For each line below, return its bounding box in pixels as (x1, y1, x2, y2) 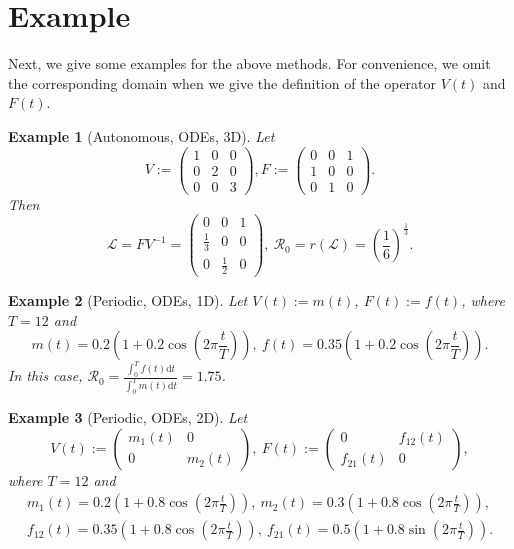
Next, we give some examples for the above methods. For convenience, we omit (8, 53, 491, 74)
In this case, (8, 365, 83, 386)
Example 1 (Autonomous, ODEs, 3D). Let (8, 125, 275, 146)
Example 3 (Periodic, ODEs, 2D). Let (8, 406, 248, 427)
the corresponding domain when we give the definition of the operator (8, 72, 437, 93)
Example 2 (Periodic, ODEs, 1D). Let (8, 290, 248, 311)
